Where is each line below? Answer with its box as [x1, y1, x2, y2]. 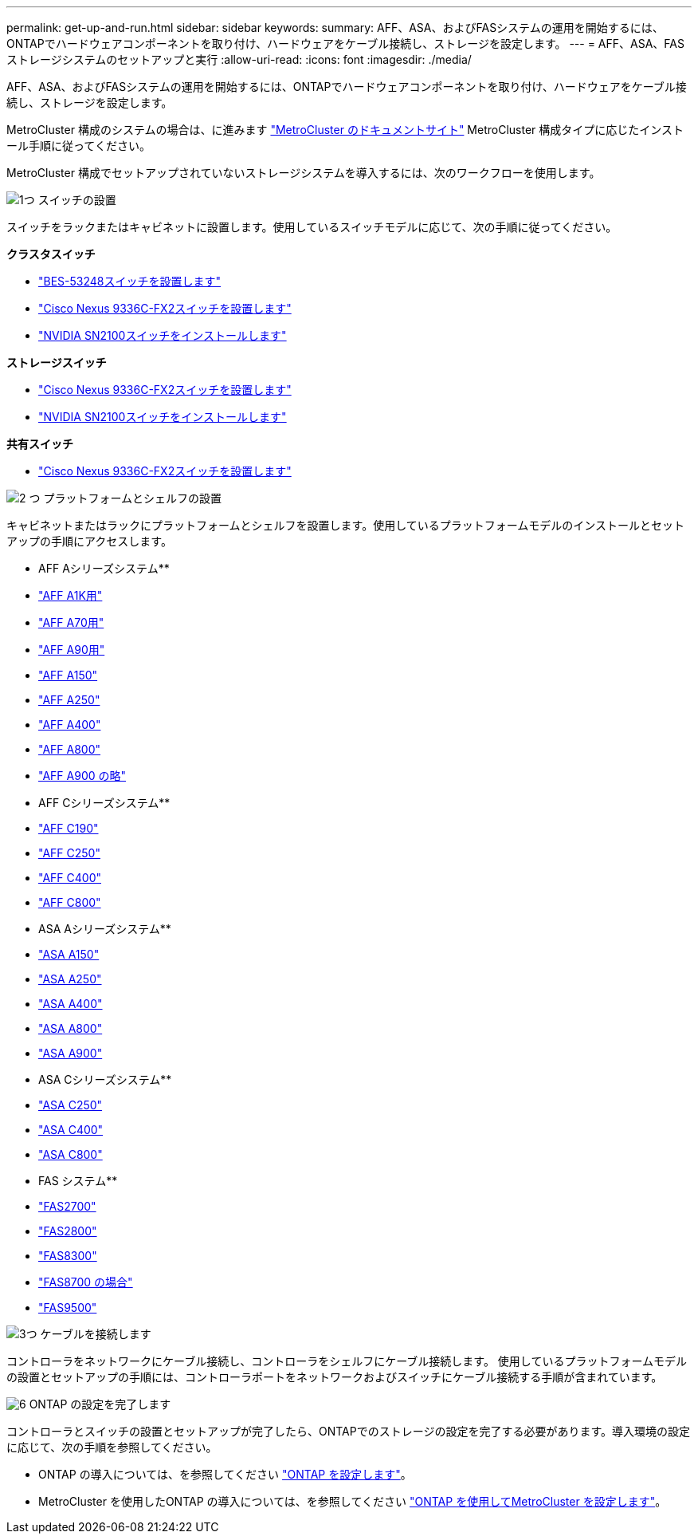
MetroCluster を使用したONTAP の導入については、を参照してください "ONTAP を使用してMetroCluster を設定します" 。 [38, 1495, 667, 1508]
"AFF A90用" [38, 643, 105, 656]
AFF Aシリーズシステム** [38, 561, 170, 575]
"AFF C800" [38, 896, 101, 909]
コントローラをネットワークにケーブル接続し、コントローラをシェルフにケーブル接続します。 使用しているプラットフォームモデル [6, 1354, 688, 1368]
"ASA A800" [38, 1022, 103, 1035]
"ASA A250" [38, 972, 102, 986]
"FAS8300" [38, 1249, 97, 1262]
